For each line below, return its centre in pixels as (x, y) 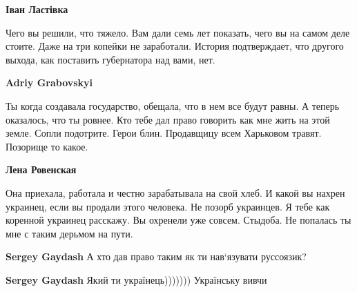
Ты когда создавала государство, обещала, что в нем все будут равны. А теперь (173, 105)
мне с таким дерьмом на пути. (69, 233)
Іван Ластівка (37, 9)
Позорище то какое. (47, 146)
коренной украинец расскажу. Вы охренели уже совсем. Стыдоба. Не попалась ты (178, 220)
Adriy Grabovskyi (49, 82)
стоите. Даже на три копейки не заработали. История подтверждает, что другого (175, 46)
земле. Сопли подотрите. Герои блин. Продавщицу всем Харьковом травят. (164, 133)
